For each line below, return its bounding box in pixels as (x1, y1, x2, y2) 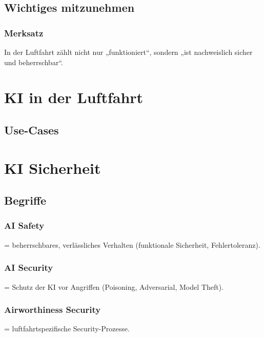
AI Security (4, 261, 53, 274)
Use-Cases (4, 122, 59, 137)
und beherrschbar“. (4, 56, 63, 67)
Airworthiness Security (4, 303, 101, 316)
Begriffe (4, 192, 47, 208)
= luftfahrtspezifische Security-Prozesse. (4, 323, 130, 334)
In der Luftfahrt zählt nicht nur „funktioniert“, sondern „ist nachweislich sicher (4, 47, 253, 57)
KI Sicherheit (4, 157, 101, 178)
